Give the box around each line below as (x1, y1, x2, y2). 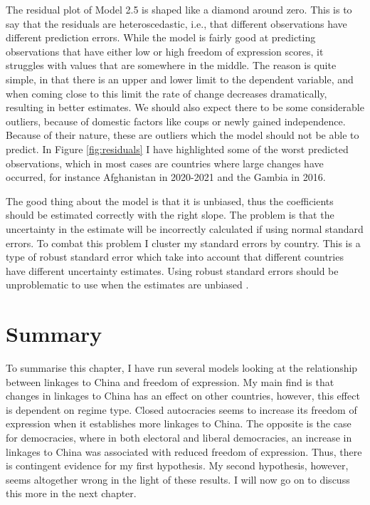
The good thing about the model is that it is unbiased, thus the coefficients (6, 193, 334, 208)
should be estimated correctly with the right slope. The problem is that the (6, 207, 334, 222)
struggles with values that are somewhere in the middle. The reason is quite (6, 58, 337, 73)
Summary (6, 319, 102, 348)
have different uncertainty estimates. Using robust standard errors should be (6, 263, 339, 278)
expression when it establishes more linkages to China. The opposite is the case (6, 416, 351, 431)
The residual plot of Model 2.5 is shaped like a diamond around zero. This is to (6, 2, 352, 16)
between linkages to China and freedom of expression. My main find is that (6, 374, 334, 389)
